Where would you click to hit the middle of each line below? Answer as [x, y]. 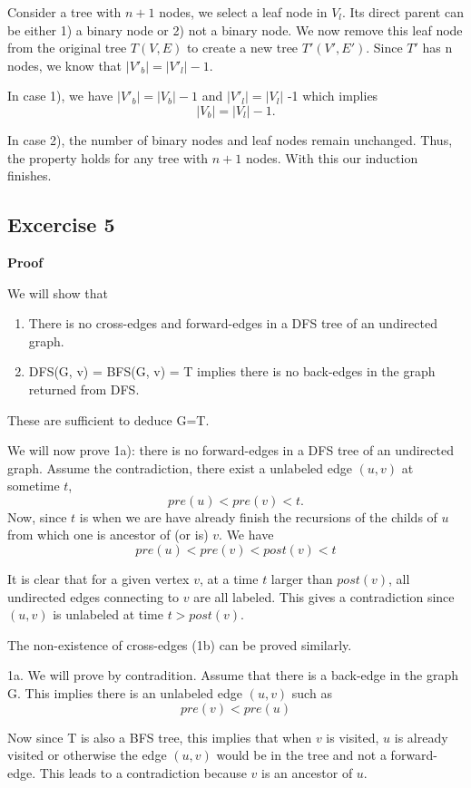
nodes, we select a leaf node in [243, 12]
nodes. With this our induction [332, 157]
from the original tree [67, 48]
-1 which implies [333, 96]
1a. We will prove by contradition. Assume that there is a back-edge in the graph [233, 675]
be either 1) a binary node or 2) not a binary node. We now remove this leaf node [235, 29]
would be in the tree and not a [301, 755]
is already [421, 737]
